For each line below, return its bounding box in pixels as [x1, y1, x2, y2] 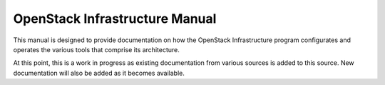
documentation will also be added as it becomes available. [13, 69, 185, 77]
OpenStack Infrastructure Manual [13, 11, 217, 26]
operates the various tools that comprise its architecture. [13, 45, 180, 54]
